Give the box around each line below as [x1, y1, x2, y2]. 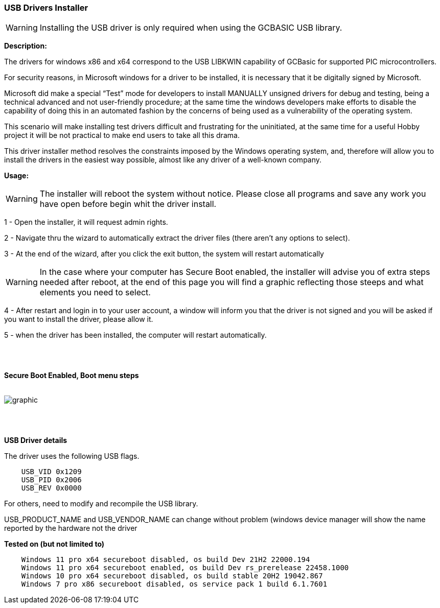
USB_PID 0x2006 [21, 476, 82, 484]
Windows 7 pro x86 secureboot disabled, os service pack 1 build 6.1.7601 [21, 580, 328, 589]
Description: [4, 41, 47, 51]
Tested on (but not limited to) [4, 540, 105, 549]
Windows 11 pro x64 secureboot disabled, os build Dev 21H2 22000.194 [21, 555, 310, 564]
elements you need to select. [39, 287, 151, 298]
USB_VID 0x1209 [21, 467, 82, 476]
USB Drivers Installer [4, 3, 88, 13]
